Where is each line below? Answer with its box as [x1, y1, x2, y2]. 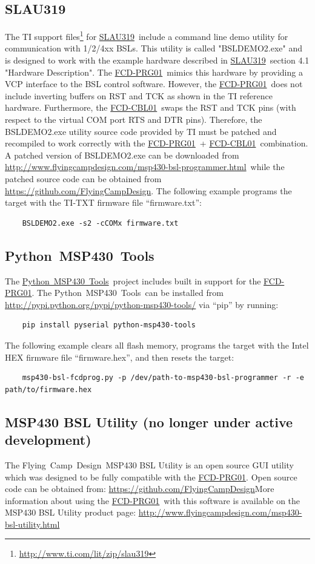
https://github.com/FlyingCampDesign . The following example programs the [5, 184, 292, 197]
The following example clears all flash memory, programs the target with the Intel [5, 338, 309, 351]
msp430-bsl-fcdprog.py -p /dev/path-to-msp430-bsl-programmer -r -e [22, 373, 304, 382]
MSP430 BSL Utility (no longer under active [5, 412, 293, 431]
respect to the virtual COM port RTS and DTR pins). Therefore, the [5, 113, 262, 126]
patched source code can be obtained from [5, 172, 162, 185]
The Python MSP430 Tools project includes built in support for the [5, 274, 261, 287]
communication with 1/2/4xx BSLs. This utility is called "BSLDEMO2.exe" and [5, 42, 302, 54]
